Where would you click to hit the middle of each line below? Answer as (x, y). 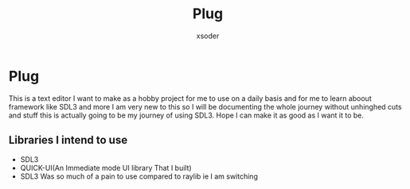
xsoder (208, 36)
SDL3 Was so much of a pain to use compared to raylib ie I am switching (139, 176)
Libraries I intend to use (68, 140)
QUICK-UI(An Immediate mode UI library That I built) (106, 168)
